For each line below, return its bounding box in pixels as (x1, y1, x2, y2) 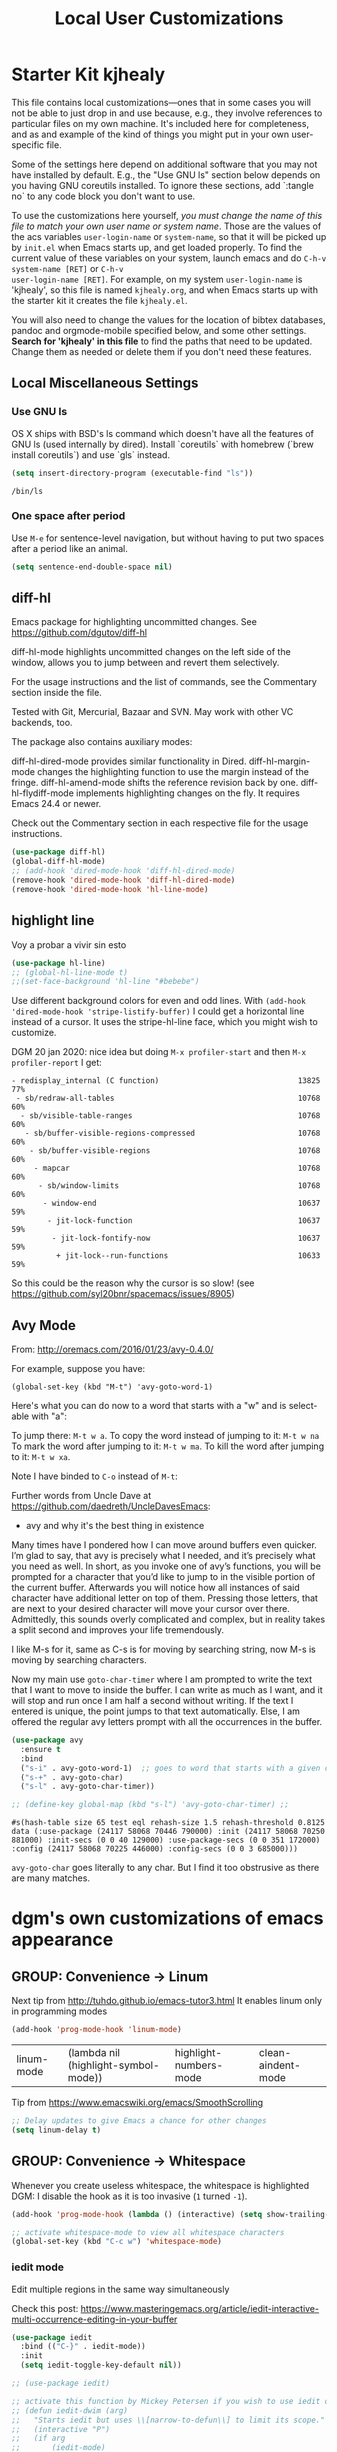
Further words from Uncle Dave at (11, 1490, 152, 1502)
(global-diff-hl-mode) (11, 857, 106, 867)
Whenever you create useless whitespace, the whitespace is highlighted (11, 2179, 310, 2191)
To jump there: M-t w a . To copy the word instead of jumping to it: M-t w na (11, 1430, 320, 1442)
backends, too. (11, 717, 73, 729)
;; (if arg (11, 2433, 66, 2444)
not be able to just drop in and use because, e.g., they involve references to (11, 107, 323, 119)
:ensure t (20, 1744, 61, 1754)
